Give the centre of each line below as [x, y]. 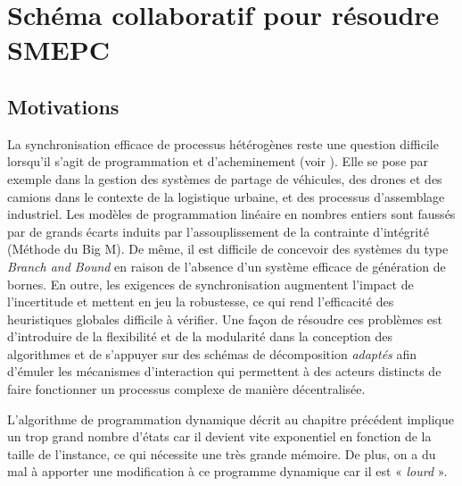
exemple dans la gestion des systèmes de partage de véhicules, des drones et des [225, 178]
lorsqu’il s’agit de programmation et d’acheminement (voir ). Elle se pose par [218, 161]
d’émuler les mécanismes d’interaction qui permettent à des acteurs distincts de [224, 371]
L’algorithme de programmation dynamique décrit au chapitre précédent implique [231, 419]
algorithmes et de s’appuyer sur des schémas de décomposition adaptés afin [212, 353]
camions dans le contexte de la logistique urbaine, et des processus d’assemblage [226, 196]
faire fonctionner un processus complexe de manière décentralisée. [186, 389]
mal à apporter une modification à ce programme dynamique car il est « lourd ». [227, 471]
